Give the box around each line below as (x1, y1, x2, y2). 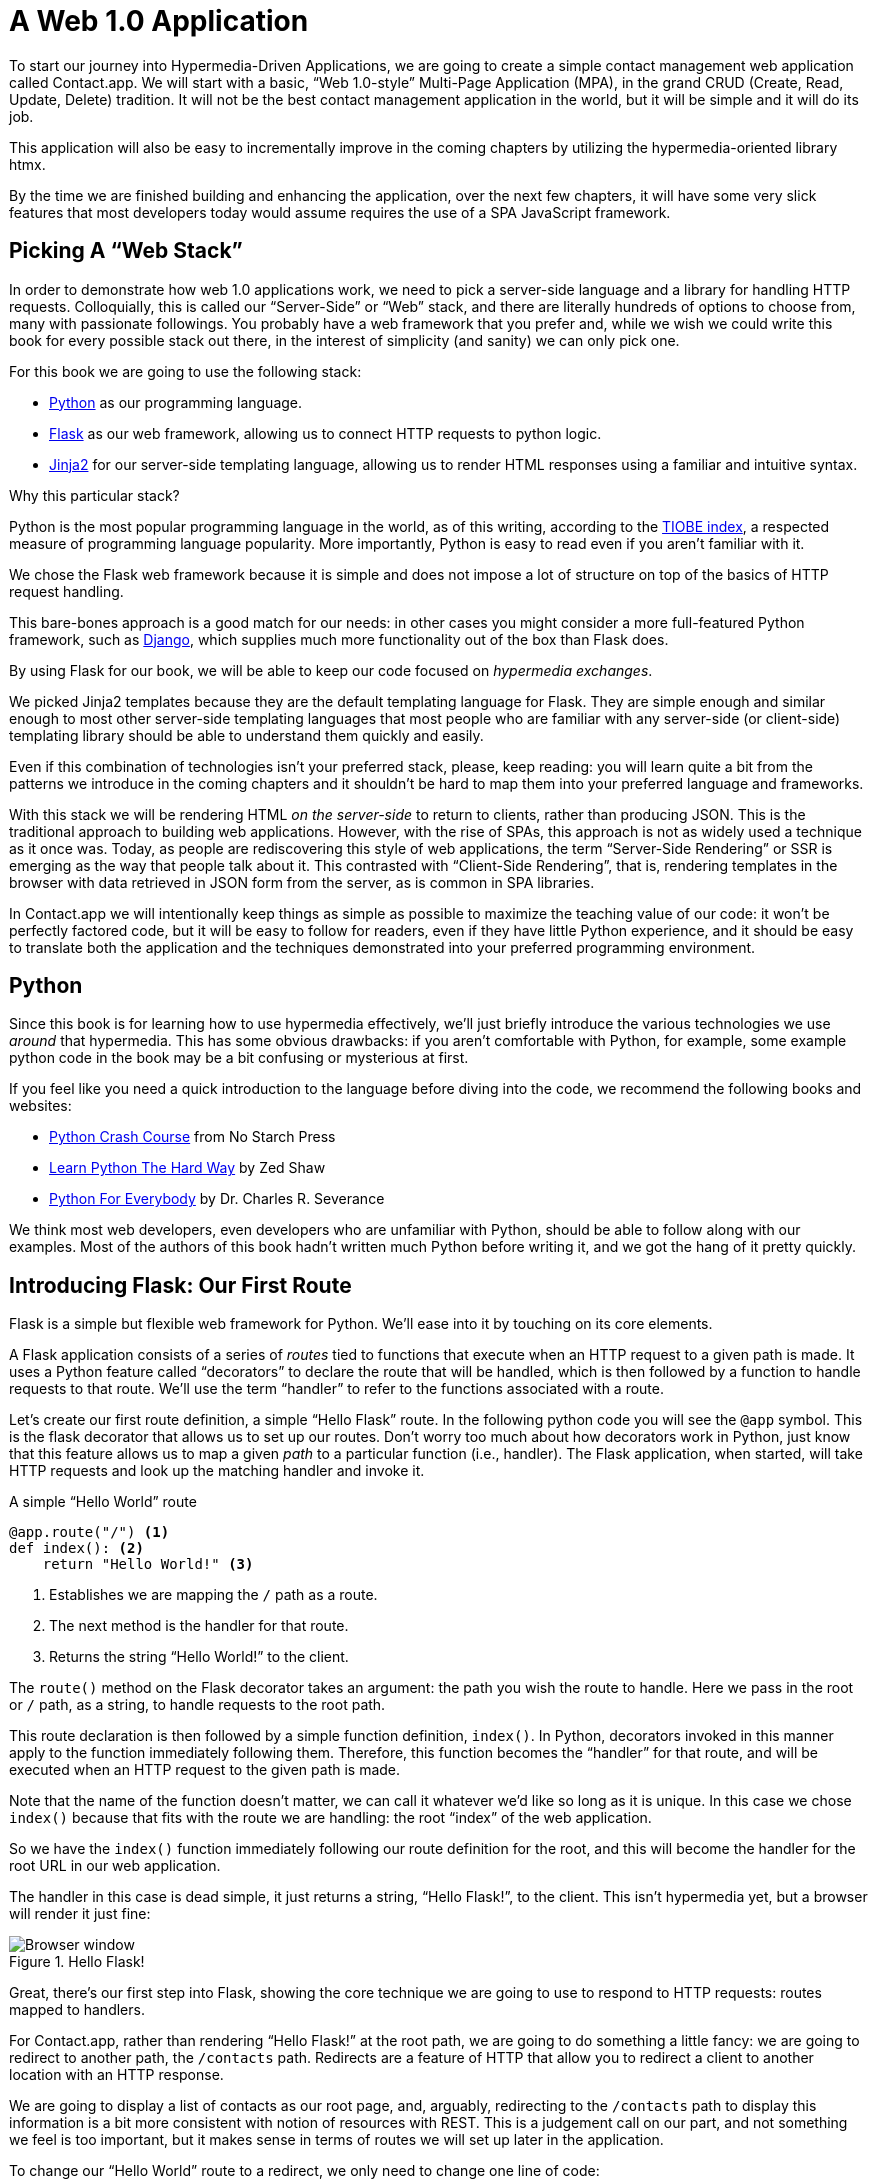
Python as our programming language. (49, 393, 303, 411)
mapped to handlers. (9, 2001, 145, 2019)
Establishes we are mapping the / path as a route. (49, 1586, 378, 1604)
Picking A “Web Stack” (9, 238, 243, 264)
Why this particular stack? (9, 486, 180, 504)
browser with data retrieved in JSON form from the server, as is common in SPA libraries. (9, 873, 595, 891)
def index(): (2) (9, 1540, 144, 1557)
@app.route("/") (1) (9, 1524, 170, 1541)
